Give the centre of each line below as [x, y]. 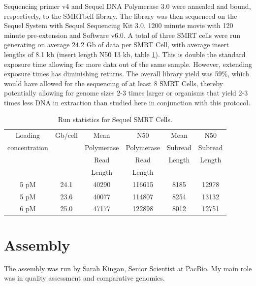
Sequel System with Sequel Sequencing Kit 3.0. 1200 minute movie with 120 [119, 25]
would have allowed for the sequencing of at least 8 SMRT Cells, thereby [113, 83]
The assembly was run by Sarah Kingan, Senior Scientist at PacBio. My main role [128, 268]
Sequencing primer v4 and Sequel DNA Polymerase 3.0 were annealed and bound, [128, 6]
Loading [28, 135]
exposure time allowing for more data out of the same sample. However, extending [128, 64]
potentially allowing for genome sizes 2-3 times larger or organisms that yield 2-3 [126, 93]
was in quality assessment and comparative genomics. [84, 278]
